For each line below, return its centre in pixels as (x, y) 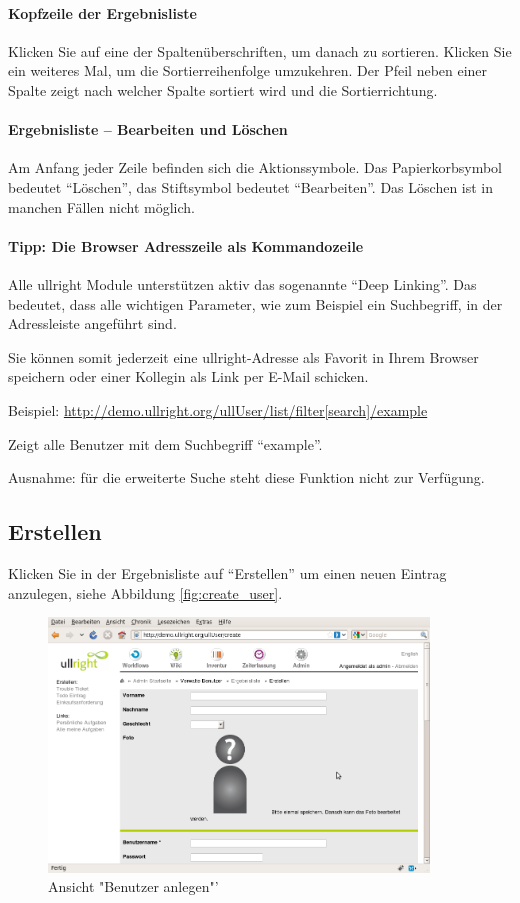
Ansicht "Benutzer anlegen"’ (133, 886)
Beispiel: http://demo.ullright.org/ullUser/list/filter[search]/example (218, 409)
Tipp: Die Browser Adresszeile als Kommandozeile (186, 245)
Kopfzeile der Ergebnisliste (102, 12)
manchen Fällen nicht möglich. (101, 206)
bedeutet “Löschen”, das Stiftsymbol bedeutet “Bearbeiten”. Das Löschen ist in (251, 186)
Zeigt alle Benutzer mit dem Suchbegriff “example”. (165, 443)
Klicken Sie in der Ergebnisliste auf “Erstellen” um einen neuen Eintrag (227, 572)
